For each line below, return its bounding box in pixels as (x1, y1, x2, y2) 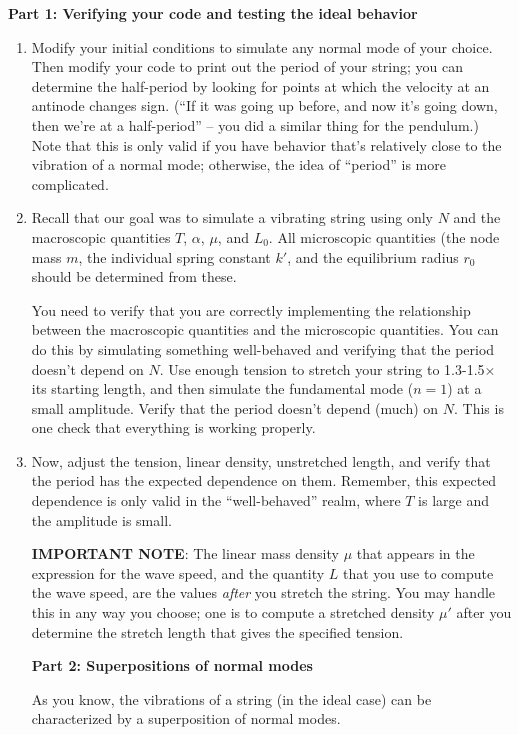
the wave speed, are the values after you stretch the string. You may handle (31, 582, 496, 603)
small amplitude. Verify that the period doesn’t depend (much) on (31, 397, 439, 418)
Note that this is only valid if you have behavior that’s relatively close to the (31, 134, 502, 155)
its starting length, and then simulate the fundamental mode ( (31, 378, 414, 399)
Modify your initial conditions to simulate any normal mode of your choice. (31, 36, 493, 57)
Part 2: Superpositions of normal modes (31, 655, 313, 676)
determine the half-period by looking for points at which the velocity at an (31, 75, 490, 96)
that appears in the (356, 543, 475, 564)
